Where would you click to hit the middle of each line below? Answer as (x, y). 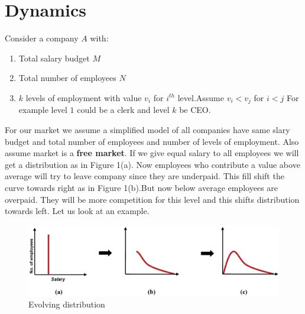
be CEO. (195, 110)
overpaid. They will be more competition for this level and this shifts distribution (152, 199)
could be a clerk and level (123, 110)
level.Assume (201, 97)
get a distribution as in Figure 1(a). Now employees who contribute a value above (152, 164)
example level (43, 110)
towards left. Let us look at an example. (77, 211)
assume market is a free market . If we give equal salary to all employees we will (152, 153)
